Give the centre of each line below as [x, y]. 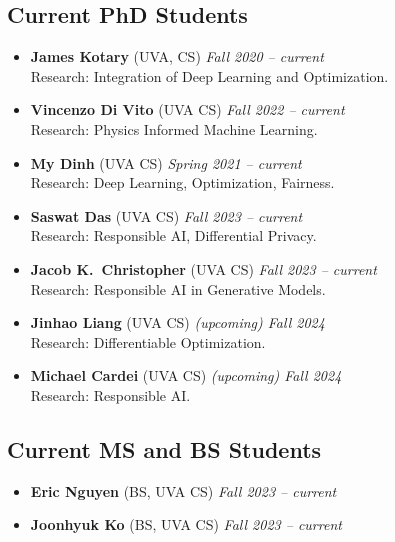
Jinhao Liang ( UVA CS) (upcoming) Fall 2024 [177, 322]
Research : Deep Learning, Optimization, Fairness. [182, 182]
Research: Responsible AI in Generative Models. [178, 288]
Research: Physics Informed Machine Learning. [174, 128]
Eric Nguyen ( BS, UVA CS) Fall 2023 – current [183, 490]
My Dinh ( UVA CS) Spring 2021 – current [166, 162]
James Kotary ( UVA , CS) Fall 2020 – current [177, 56]
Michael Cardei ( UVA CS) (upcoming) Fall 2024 [186, 375]
